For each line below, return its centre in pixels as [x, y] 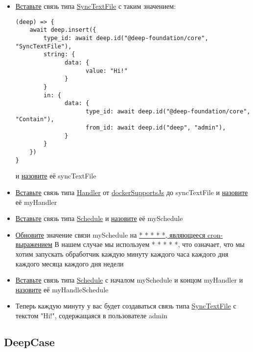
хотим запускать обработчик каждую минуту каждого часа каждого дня [122, 253]
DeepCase [29, 341]
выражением [34, 244]
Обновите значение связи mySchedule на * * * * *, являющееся [110, 234]
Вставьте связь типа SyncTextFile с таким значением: [96, 6]
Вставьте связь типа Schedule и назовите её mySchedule [99, 218]
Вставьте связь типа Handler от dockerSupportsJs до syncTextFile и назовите [132, 192]
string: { [59, 55]
